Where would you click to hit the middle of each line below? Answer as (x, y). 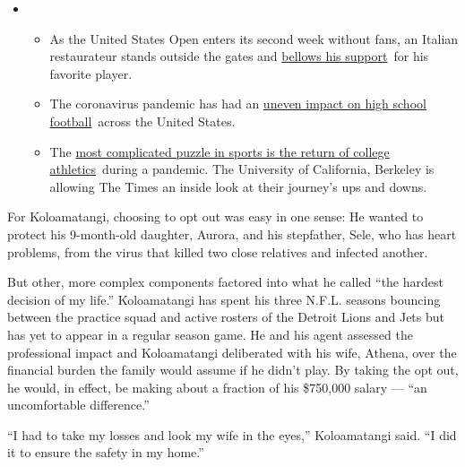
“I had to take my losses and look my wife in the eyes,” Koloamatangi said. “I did (232, 434)
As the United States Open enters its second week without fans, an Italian (254, 38)
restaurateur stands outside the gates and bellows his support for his (239, 56)
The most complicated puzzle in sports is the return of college (220, 151)
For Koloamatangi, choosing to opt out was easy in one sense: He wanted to (215, 216)
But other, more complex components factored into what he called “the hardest (225, 282)
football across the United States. (142, 121)
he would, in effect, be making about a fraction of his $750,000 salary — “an (217, 387)
